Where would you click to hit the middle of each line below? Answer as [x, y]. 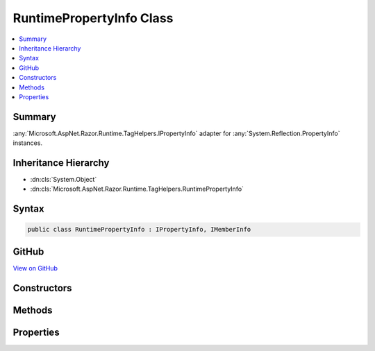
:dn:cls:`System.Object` [64, 180]
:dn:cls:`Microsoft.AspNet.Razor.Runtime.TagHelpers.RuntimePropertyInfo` [137, 189]
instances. [28, 143]
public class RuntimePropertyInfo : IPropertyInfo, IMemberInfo [139, 230]
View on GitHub [35, 268]
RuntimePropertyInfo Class [93, 18]
